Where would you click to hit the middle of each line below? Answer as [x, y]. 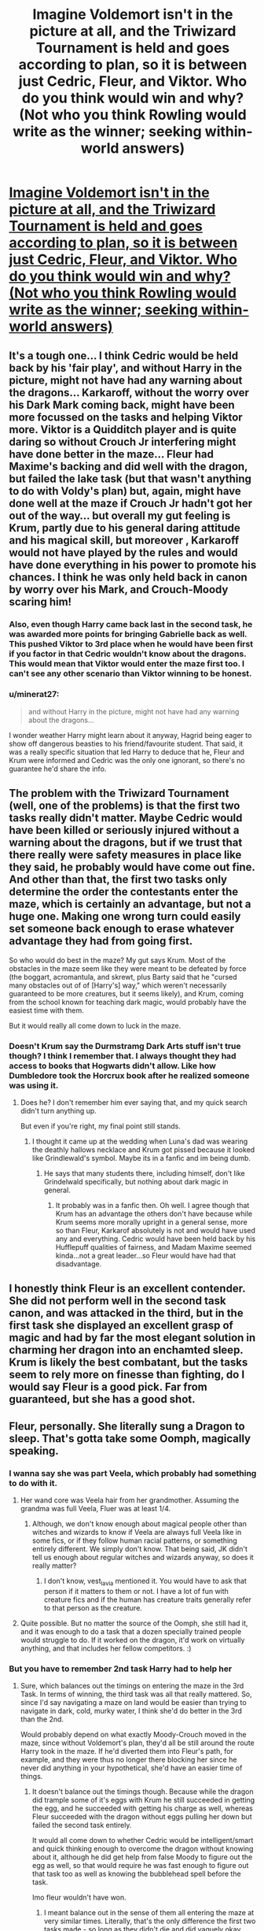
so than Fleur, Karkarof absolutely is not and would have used [156, 1230]
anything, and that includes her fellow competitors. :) [106, 1648]
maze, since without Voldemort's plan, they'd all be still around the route [137, 1743]
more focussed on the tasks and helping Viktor [126, 417]
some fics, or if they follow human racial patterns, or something [135, 1540]
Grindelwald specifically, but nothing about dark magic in [136, 1181]
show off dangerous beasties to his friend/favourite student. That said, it [126, 743]
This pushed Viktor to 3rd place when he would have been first [131, 643]
